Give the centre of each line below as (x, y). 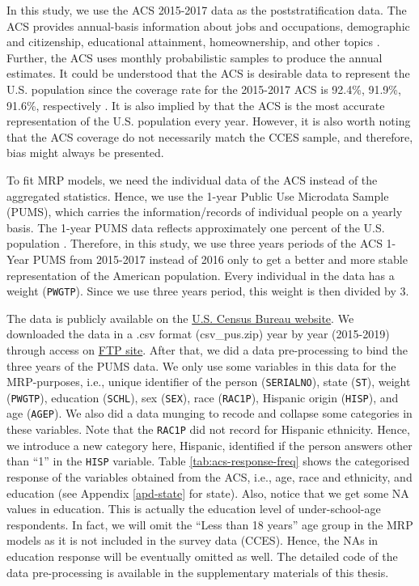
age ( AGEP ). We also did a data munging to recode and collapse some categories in (209, 413)
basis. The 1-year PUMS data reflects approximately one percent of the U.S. (196, 227)
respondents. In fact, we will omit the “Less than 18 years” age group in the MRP (210, 524)
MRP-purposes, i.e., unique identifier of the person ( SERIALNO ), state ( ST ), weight (209, 382)
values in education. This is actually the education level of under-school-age (194, 509)
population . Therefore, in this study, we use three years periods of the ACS (195, 243)
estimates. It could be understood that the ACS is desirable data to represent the (208, 73)
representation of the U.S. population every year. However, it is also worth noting (209, 121)
